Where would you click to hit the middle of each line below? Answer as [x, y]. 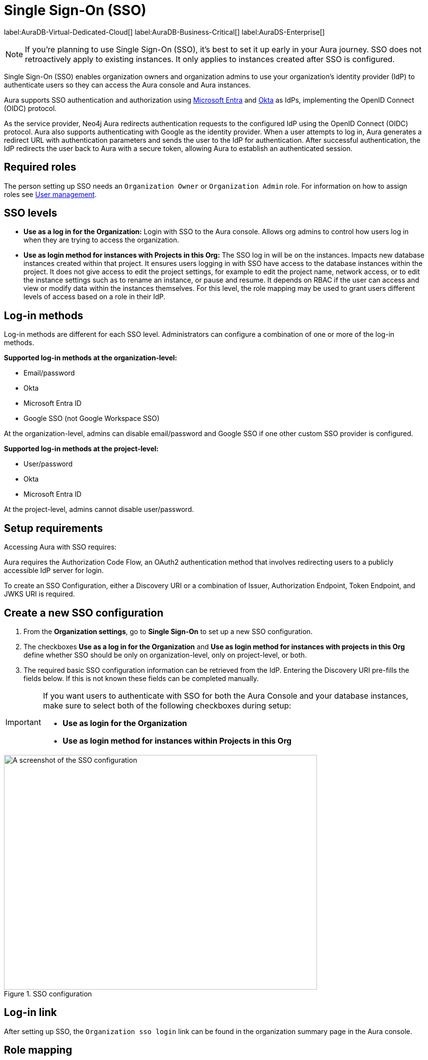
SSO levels [31, 213]
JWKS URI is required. [40, 594]
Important [23, 722]
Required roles [40, 167]
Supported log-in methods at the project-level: [81, 449]
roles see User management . [50, 194]
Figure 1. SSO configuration [48, 994]
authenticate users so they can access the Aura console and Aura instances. [127, 85]
